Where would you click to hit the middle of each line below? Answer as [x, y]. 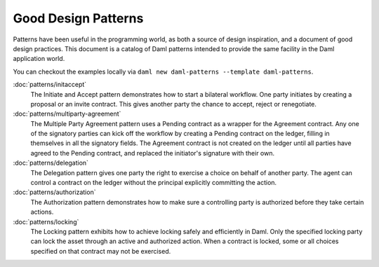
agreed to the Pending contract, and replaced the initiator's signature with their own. [153, 153]
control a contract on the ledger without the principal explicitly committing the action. [154, 183]
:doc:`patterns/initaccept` [50, 85]
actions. [42, 212]
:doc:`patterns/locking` [46, 221]
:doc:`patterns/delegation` [51, 163]
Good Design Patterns [78, 18]
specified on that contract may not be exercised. [101, 251]
